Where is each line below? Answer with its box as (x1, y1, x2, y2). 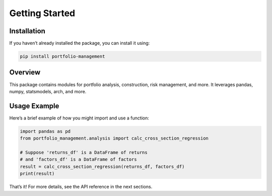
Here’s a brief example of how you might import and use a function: (9, 115, 150, 121)
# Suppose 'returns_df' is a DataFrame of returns (20, 150, 148, 155)
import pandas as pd (20, 128, 71, 134)
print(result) (20, 171, 55, 176)
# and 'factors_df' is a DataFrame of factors (20, 157, 137, 162)
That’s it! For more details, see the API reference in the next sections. (9, 184, 153, 190)
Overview (9, 68, 41, 77)
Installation (9, 27, 45, 35)
